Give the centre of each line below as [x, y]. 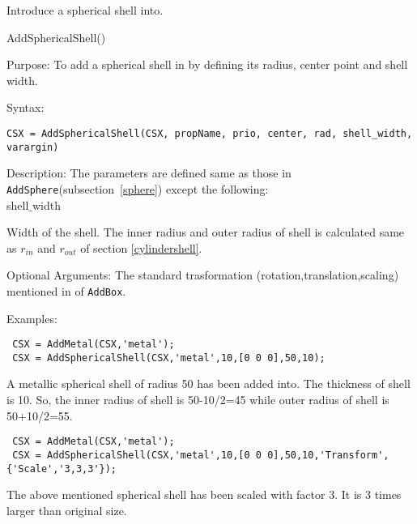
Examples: [32, 318]
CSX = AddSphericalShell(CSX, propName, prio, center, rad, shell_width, [210, 133]
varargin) [33, 147]
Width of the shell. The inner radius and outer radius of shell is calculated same [206, 232]
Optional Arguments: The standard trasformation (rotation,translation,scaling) [203, 275]
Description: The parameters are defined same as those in [149, 173]
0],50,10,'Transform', [328, 455]
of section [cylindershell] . [141, 247]
